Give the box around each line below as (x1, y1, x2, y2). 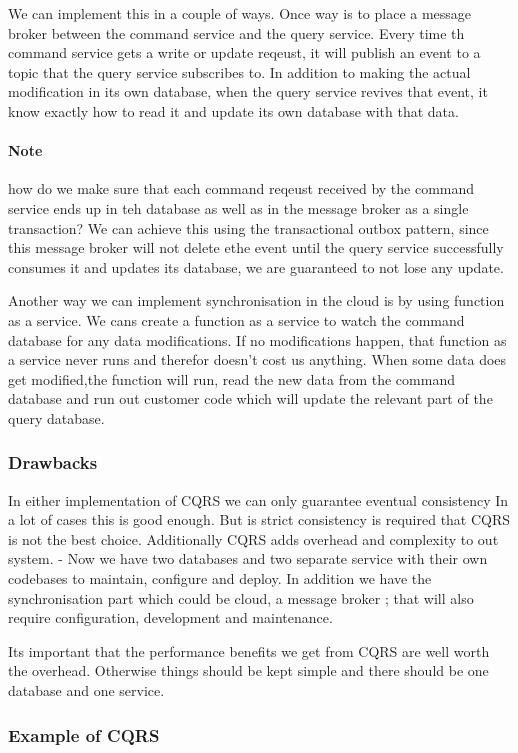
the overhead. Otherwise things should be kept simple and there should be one (8, 660, 489, 681)
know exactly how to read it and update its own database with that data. (8, 100, 459, 121)
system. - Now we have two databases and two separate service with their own (8, 548, 488, 569)
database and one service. (8, 680, 165, 701)
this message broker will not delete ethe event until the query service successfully (8, 237, 504, 258)
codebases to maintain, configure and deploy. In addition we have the (8, 568, 432, 589)
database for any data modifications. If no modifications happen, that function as (8, 329, 507, 350)
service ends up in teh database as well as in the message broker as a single (8, 197, 469, 218)
